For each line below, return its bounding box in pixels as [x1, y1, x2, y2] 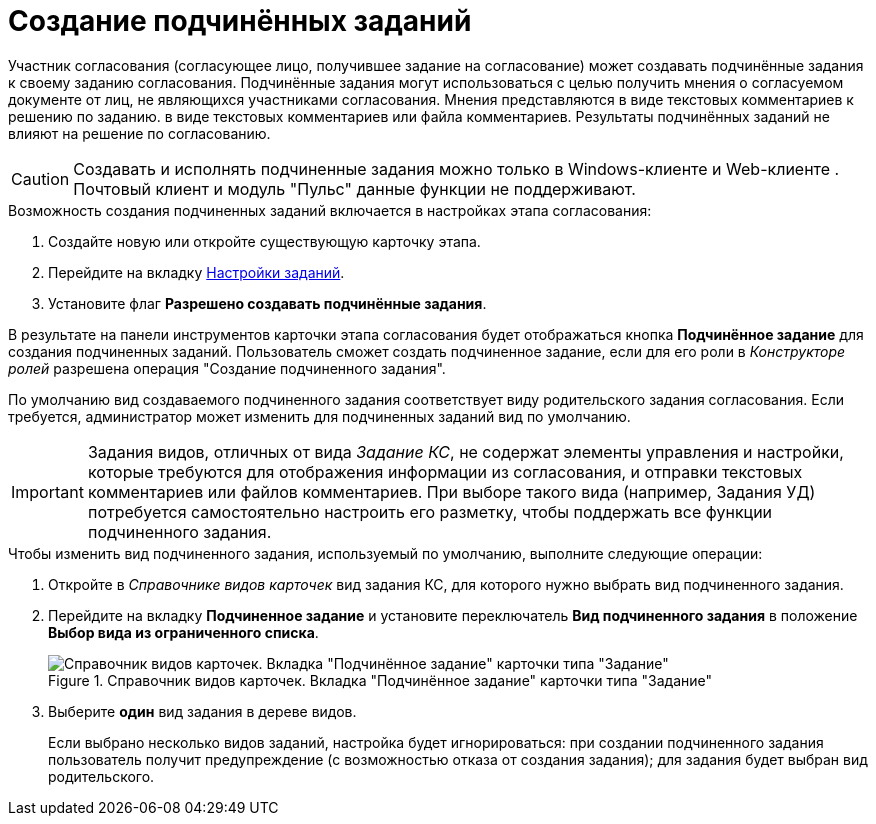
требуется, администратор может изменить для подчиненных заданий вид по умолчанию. [8, 407, 631, 425]
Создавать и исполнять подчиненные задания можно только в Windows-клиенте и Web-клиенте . [73, 158, 840, 179]
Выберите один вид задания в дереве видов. [48, 702, 357, 720]
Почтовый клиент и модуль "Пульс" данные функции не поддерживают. [73, 178, 636, 199]
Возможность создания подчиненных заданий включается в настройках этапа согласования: [8, 201, 652, 219]
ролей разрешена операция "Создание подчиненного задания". [8, 359, 446, 377]
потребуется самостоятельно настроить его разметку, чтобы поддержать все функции [87, 501, 773, 522]
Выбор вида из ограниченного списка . [48, 623, 319, 641]
